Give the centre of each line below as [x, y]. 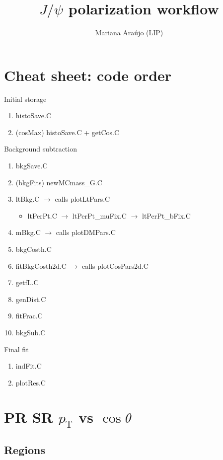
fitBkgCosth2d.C [41, 266]
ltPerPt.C [42, 215]
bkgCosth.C [34, 249]
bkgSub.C [31, 332]
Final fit [16, 349]
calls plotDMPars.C [86, 232]
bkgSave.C [32, 166]
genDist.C [31, 299]
